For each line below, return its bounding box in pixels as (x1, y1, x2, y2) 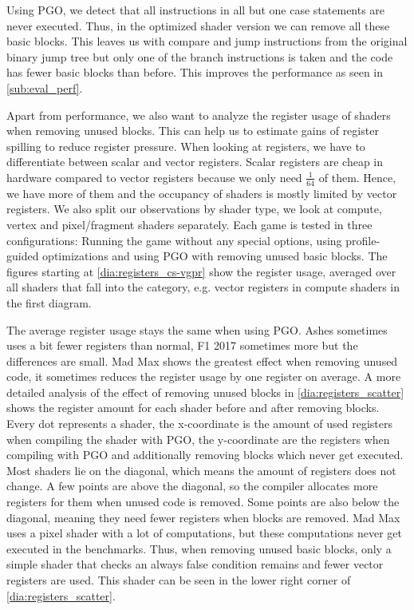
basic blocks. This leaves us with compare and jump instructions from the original (6, 33, 408, 50)
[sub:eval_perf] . (6, 79, 83, 96)
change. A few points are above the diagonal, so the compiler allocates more (6, 477, 378, 494)
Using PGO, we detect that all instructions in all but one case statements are (6, 2, 385, 18)
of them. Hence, (318, 168, 396, 185)
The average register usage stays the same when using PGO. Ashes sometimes (6, 321, 388, 338)
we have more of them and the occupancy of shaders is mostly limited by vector (6, 184, 397, 201)
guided (6, 248, 39, 264)
